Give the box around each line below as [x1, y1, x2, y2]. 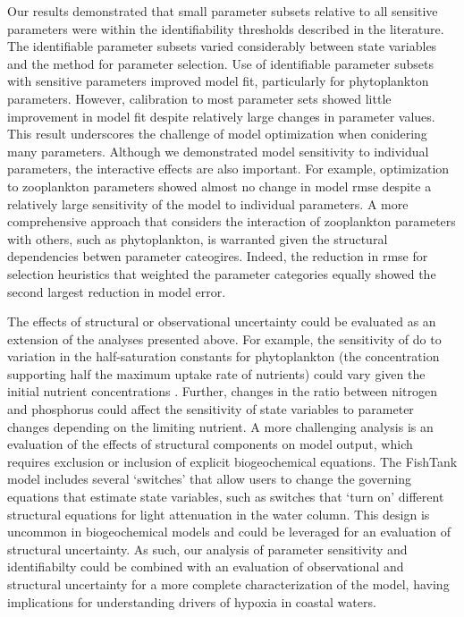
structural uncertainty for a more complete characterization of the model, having [7, 575, 450, 593]
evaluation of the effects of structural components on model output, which [7, 435, 413, 453]
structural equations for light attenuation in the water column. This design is [7, 504, 430, 523]
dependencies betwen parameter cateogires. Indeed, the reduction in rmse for [7, 247, 428, 266]
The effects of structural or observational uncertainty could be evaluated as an [7, 312, 436, 331]
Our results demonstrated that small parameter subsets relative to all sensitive [7, 2, 438, 20]
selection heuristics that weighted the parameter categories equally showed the [7, 264, 436, 283]
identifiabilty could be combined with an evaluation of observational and [7, 557, 404, 576]
